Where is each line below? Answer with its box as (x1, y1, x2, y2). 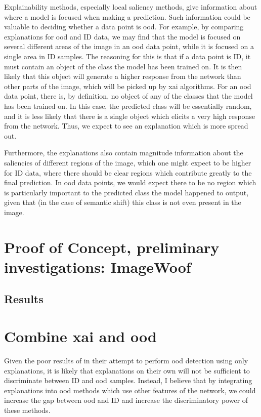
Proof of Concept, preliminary (4, 236, 220, 257)
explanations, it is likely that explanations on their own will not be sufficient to (4, 365, 250, 376)
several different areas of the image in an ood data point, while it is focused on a (4, 41, 254, 52)
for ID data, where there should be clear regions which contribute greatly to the (4, 167, 252, 178)
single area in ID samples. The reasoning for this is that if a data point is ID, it (4, 51, 251, 61)
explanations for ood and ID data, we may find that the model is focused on (4, 31, 241, 41)
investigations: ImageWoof (4, 256, 191, 277)
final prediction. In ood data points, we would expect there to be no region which (4, 177, 256, 188)
